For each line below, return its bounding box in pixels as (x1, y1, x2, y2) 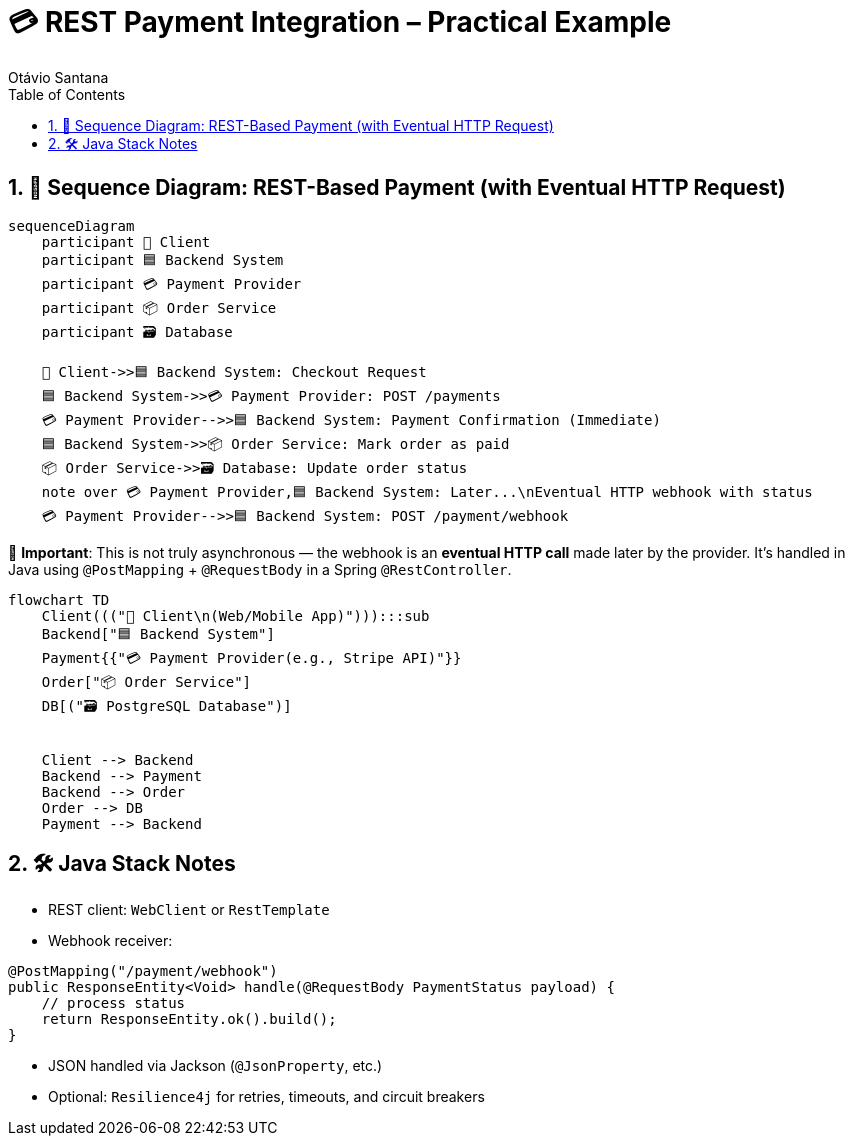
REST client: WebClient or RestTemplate (48, 901, 330, 919)
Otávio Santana (8, 68, 109, 86)
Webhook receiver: (48, 932, 173, 950)
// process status (41, 995, 186, 1012)
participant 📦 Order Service (41, 299, 277, 316)
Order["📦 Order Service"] (41, 673, 251, 690)
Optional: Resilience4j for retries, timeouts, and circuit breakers (48, 1088, 485, 1106)
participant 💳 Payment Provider (41, 275, 302, 292)
